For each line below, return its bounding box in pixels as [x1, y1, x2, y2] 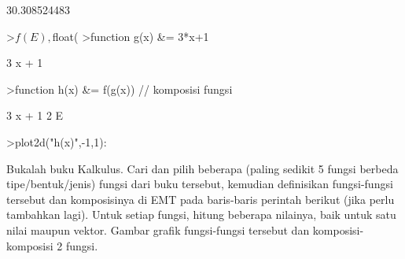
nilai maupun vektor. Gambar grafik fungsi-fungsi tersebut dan [6, 221, 310, 238]
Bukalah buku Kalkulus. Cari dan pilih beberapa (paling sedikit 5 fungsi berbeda [6, 160, 399, 176]
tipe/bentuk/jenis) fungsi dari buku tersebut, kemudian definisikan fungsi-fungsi [6, 176, 393, 192]
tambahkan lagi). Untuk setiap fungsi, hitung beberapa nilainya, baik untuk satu [6, 206, 396, 223]
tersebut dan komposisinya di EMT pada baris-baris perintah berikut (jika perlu [6, 191, 395, 207]
